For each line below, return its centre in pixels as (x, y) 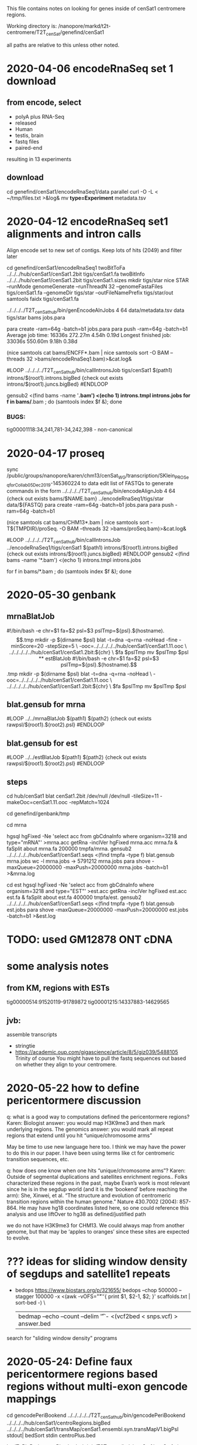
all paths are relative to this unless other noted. (63, 45)
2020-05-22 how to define (73, 1088)
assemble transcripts (32, 1034)
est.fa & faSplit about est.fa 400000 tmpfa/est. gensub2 (74, 897)
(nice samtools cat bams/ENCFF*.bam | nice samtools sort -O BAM (88, 353)
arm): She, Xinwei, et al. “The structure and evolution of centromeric (89, 1195)
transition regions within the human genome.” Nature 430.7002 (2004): (92, 1202)
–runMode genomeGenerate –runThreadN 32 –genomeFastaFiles (85, 286)
